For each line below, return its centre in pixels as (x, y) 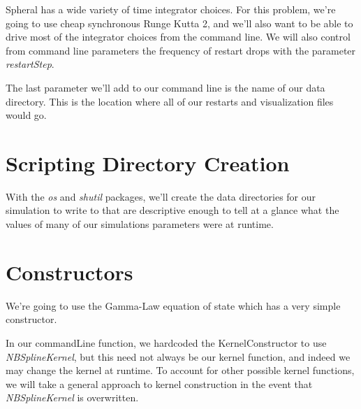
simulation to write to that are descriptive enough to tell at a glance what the (172, 210)
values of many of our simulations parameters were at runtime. (140, 224)
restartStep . (30, 64)
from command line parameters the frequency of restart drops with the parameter (181, 50)
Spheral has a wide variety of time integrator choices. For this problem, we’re (171, 9)
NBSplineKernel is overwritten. (72, 397)
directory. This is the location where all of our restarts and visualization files (170, 101)
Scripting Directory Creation (148, 163)
